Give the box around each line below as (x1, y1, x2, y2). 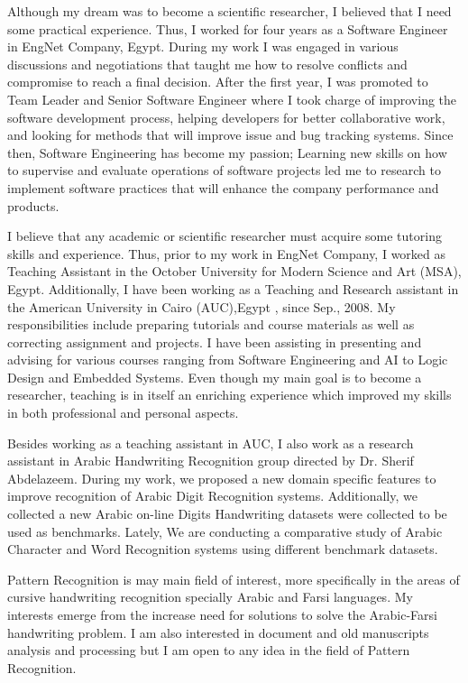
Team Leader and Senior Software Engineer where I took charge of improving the (7, 89, 457, 108)
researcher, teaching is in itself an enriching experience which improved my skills (7, 385, 452, 404)
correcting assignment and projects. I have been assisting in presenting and (7, 332, 422, 351)
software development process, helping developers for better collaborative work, (7, 107, 445, 126)
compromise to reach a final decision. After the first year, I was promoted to (7, 72, 428, 91)
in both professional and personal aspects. (7, 403, 239, 422)
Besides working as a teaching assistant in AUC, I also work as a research (7, 433, 414, 452)
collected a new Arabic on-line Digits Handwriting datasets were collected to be (7, 504, 447, 523)
